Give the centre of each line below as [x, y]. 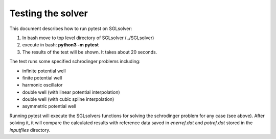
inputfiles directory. [30, 130]
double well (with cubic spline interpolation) [68, 99]
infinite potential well [44, 71]
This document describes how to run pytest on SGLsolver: [71, 29]
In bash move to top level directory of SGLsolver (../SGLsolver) [88, 38]
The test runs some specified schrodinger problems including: [75, 62]
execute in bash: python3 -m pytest [61, 45]
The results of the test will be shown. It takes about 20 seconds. [90, 52]
